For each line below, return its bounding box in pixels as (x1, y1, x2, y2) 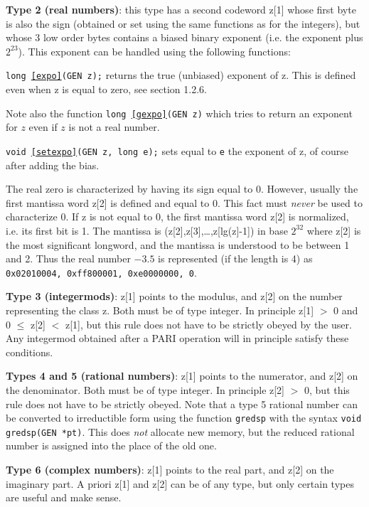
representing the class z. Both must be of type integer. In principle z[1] (6, 302, 314, 317)
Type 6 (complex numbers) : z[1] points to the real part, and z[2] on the (6, 462, 334, 476)
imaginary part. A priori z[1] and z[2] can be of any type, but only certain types (6, 476, 354, 491)
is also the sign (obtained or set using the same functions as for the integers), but (6, 16, 360, 31)
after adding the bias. (6, 157, 100, 172)
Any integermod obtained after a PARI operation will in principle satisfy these (6, 331, 349, 346)
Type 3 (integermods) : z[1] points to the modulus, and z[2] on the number (6, 289, 343, 304)
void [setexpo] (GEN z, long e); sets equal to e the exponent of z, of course (6, 143, 348, 158)
